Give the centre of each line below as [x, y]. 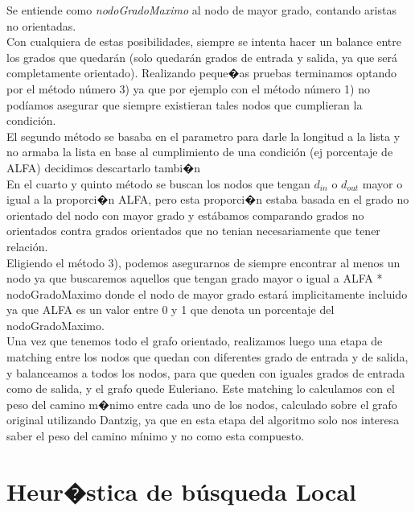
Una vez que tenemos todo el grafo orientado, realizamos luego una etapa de [195, 341]
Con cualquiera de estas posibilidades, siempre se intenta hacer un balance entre [204, 41]
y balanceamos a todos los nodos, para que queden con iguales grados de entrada [206, 372]
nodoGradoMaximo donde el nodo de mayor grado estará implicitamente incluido [207, 293]
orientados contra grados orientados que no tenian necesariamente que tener [193, 231]
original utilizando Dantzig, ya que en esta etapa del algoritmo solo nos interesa [203, 420]
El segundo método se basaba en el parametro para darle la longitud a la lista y [203, 136]
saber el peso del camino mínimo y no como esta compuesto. [156, 436]
